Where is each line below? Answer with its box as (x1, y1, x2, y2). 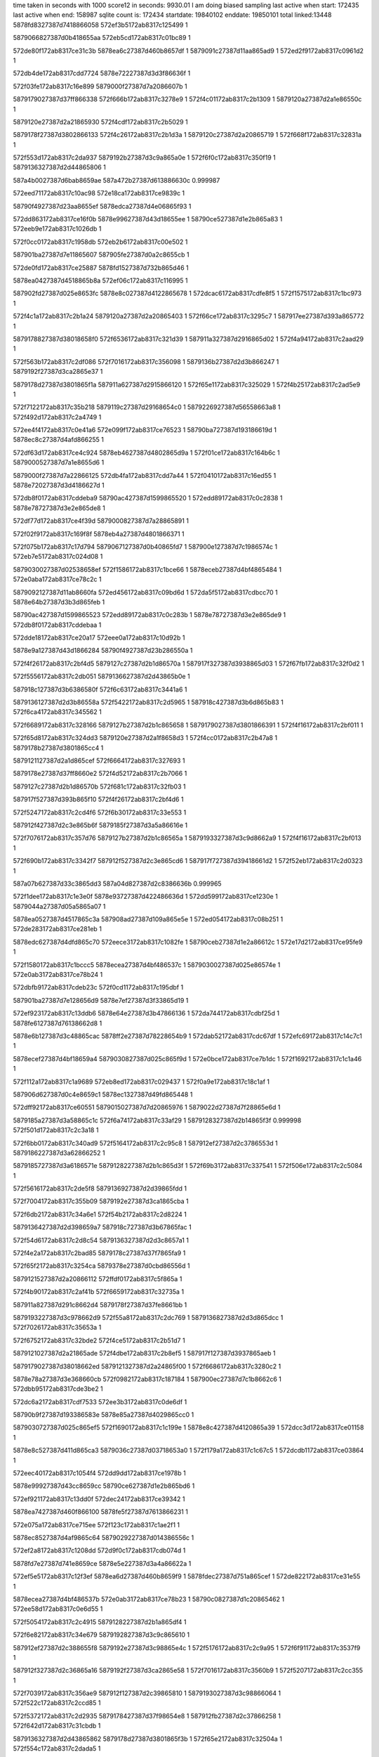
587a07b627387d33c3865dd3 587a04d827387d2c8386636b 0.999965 (13, 879, 222, 888)
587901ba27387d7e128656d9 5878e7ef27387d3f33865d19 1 (13, 996, 189, 1004)
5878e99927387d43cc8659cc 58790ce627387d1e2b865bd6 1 (13, 1482, 195, 1490)
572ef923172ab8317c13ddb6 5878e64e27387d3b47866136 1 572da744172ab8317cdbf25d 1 (13, 1009, 280, 1018)
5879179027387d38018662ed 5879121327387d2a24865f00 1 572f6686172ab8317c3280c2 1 (13, 1362, 281, 1370)
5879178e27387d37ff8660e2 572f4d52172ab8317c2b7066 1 (13, 770, 187, 778)
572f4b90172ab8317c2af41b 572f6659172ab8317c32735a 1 (13, 1288, 185, 1296)
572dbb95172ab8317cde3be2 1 (13, 1385, 103, 1393)
